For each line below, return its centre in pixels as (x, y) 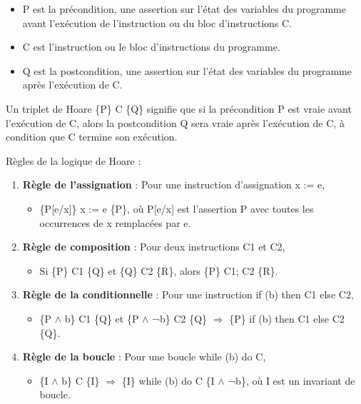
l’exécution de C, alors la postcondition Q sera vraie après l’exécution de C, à (175, 122)
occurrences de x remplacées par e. (115, 222)
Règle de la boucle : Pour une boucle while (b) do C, (144, 357)
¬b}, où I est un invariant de (291, 380)
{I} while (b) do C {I (168, 380)
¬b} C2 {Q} (180, 318)
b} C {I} (81, 380)
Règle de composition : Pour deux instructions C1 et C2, (154, 247)
